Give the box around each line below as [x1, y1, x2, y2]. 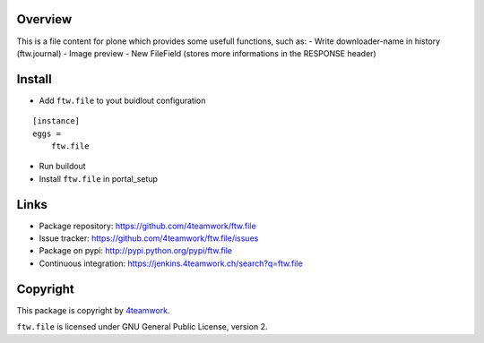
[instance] [32, 116, 81, 126]
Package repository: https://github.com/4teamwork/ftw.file [39, 220, 256, 231]
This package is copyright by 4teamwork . [16, 304, 170, 315]
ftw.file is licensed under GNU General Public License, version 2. [16, 322, 268, 332]
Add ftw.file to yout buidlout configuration [39, 95, 206, 106]
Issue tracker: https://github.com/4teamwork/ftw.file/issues [39, 233, 259, 244]
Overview [16, 12, 73, 27]
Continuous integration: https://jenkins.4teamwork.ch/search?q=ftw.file [39, 258, 304, 269]
